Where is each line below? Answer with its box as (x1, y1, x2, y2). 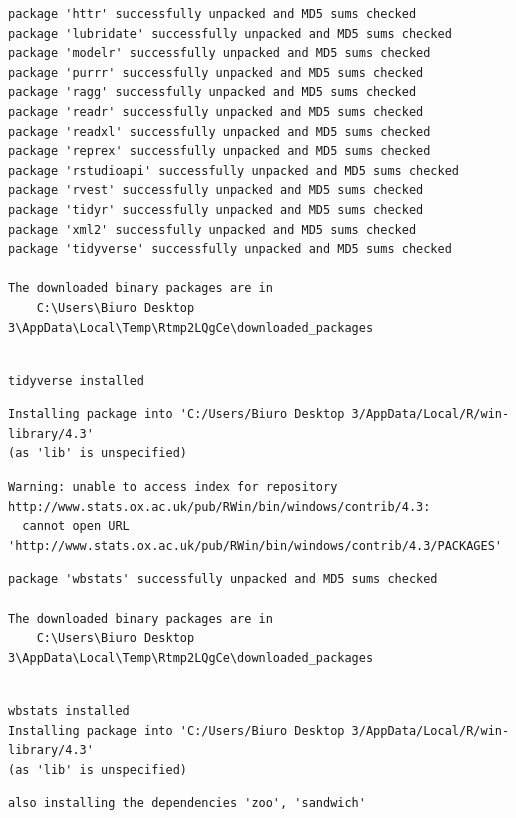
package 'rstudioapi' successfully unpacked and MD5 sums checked (8, 163, 460, 178)
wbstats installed (8, 704, 130, 718)
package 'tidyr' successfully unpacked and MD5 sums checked (8, 202, 424, 217)
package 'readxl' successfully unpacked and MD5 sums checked (8, 124, 431, 139)
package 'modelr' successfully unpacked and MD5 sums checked (8, 46, 431, 61)
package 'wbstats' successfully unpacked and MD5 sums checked (8, 572, 438, 587)
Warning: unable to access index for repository (8, 480, 338, 495)
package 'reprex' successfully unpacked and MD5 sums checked (8, 144, 431, 159)
